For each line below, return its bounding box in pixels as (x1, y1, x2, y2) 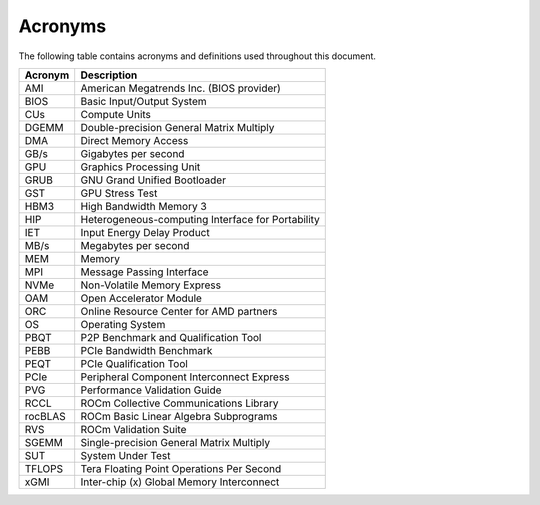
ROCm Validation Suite (80, 422, 187, 436)
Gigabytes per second (80, 146, 185, 160)
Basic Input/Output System (80, 94, 207, 108)
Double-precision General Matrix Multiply (80, 120, 275, 134)
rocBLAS (24, 409, 67, 423)
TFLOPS (24, 461, 64, 475)
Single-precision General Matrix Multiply (80, 435, 271, 449)
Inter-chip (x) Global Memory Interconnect (80, 475, 280, 489)
